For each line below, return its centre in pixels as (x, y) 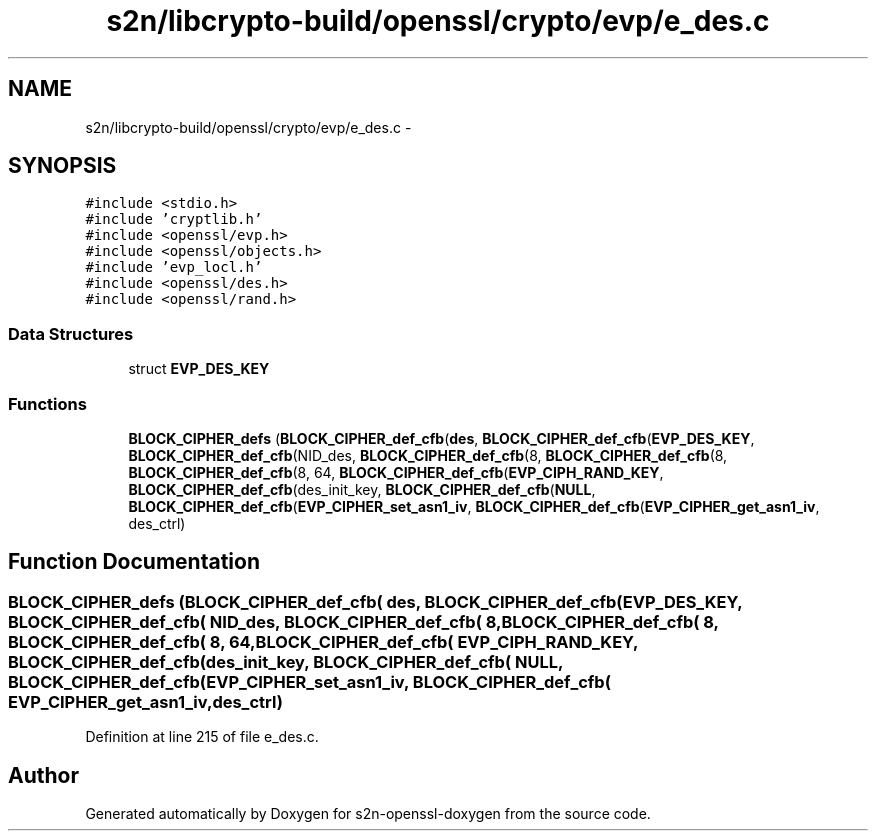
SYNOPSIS (62, 166)
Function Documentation (134, 562)
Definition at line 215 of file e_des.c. (202, 737)
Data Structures (71, 333)
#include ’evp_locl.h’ (174, 267)
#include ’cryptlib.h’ (174, 219)
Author (43, 775)
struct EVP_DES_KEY (199, 369)
